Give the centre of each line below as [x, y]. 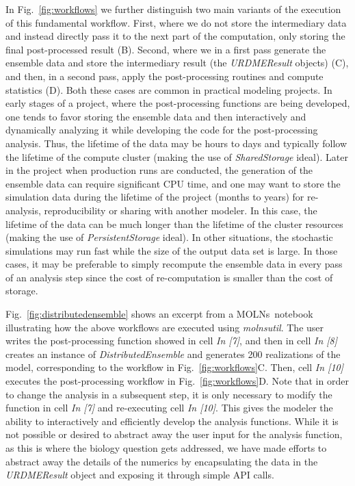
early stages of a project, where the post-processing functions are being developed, [178, 103]
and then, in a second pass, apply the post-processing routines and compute [165, 76]
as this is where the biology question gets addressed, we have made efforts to [166, 448]
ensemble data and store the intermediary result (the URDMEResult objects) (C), [177, 63]
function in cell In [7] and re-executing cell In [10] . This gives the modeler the [169, 408]
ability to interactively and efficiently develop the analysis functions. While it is [172, 421]
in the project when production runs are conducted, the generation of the [159, 170]
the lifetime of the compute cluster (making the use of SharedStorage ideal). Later [177, 156]
